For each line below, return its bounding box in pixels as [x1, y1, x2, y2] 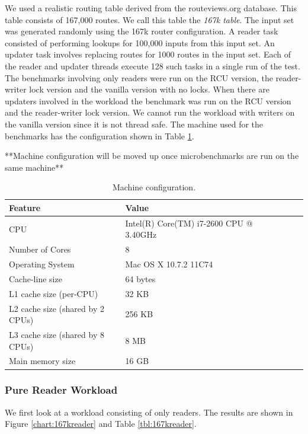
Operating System [9, 258, 75, 270]
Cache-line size [9, 272, 62, 285]
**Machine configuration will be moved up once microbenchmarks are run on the [5, 149, 299, 162]
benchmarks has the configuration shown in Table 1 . [5, 129, 194, 142]
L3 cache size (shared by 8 [9, 328, 104, 340]
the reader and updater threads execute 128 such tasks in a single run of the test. [5, 59, 300, 72]
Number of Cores [9, 243, 71, 256]
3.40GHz [125, 228, 157, 241]
